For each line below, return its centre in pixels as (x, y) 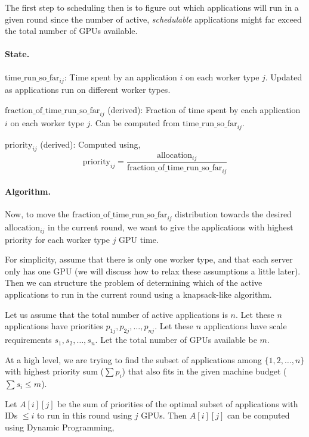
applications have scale (245, 326)
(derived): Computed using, (90, 144)
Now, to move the (37, 214)
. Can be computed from (135, 122)
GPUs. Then (164, 415)
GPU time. (139, 239)
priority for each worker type (57, 239)
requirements (28, 340)
